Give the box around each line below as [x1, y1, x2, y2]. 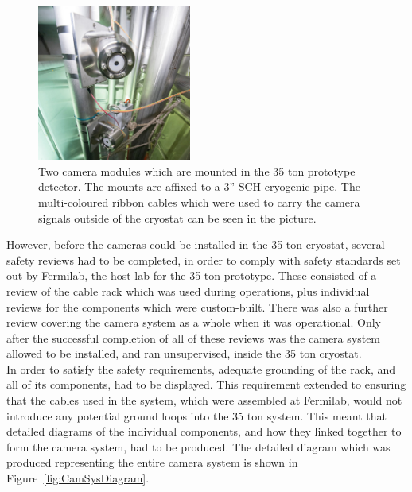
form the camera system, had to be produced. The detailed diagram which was [6, 438, 391, 455]
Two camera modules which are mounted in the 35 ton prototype [38, 162, 356, 179]
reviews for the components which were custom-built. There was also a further [6, 298, 388, 315]
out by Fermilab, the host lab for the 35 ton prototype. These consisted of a [6, 267, 377, 284]
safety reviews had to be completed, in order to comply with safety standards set [6, 251, 401, 268]
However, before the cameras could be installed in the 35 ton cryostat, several [6, 236, 385, 253]
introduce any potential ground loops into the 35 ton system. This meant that [6, 407, 387, 424]
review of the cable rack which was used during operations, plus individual [6, 282, 370, 299]
